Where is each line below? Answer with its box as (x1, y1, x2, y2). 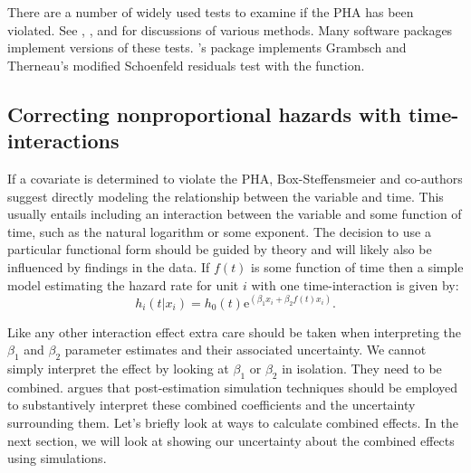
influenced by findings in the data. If (7, 257, 210, 276)
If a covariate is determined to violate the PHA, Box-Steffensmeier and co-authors (7, 168, 463, 187)
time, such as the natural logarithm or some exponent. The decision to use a (7, 222, 431, 241)
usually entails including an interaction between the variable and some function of (7, 204, 462, 223)
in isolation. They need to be (282, 359, 442, 378)
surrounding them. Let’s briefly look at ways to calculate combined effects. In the (7, 413, 458, 431)
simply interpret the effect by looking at (7, 359, 229, 378)
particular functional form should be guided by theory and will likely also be (7, 240, 432, 259)
